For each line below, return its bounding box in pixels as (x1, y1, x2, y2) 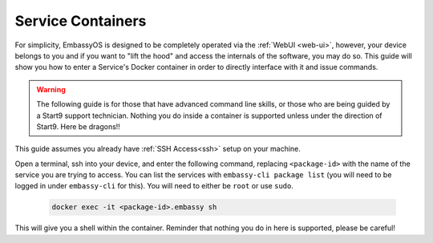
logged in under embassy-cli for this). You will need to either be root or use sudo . (14, 181, 294, 191)
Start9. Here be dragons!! (36, 121, 120, 132)
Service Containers (14, 12, 147, 30)
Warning (36, 84, 66, 94)
